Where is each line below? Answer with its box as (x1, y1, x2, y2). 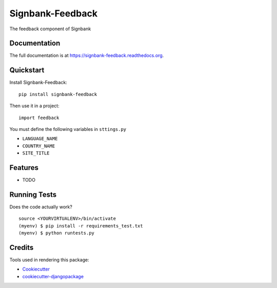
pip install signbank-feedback (18, 91, 97, 97)
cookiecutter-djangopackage (22, 273, 84, 279)
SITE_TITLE (22, 150, 50, 156)
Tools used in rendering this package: (9, 257, 89, 263)
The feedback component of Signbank (9, 26, 91, 32)
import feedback (18, 114, 60, 121)
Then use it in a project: (9, 103, 60, 109)
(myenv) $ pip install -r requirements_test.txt (18, 223, 143, 228)
